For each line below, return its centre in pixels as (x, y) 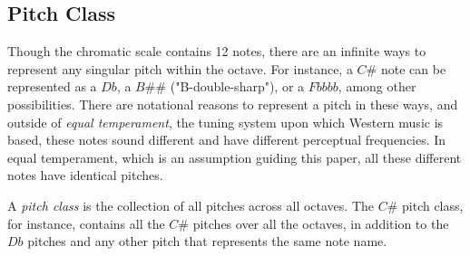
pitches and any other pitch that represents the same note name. (207, 241)
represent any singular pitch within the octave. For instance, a (180, 68)
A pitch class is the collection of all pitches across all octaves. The (191, 205)
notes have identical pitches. (85, 175)
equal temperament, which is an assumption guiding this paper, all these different (235, 157)
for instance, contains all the (86, 223)
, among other (377, 86)
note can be (413, 68)
